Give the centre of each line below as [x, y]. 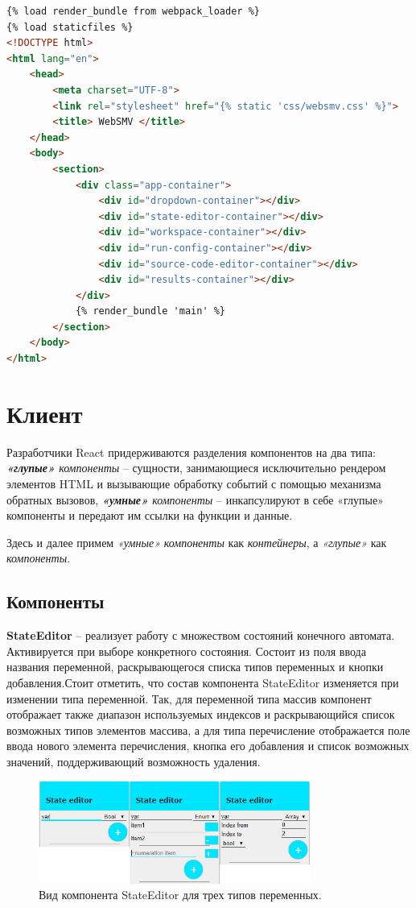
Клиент [45, 413]
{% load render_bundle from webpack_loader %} [133, 11]
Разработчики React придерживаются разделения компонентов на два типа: [191, 452]
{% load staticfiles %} [70, 27]
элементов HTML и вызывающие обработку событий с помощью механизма [194, 483]
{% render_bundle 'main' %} [150, 311]
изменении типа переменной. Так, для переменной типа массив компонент [189, 698]
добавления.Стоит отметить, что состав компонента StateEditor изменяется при [203, 682]
